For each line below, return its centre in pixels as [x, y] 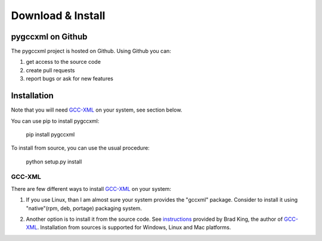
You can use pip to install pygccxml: [55, 121]
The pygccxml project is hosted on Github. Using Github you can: [91, 51]
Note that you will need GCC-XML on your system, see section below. [97, 110]
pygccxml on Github [49, 37]
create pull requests [50, 70]
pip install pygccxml [50, 134]
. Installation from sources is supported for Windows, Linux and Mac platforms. [134, 227]
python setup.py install [54, 162]
